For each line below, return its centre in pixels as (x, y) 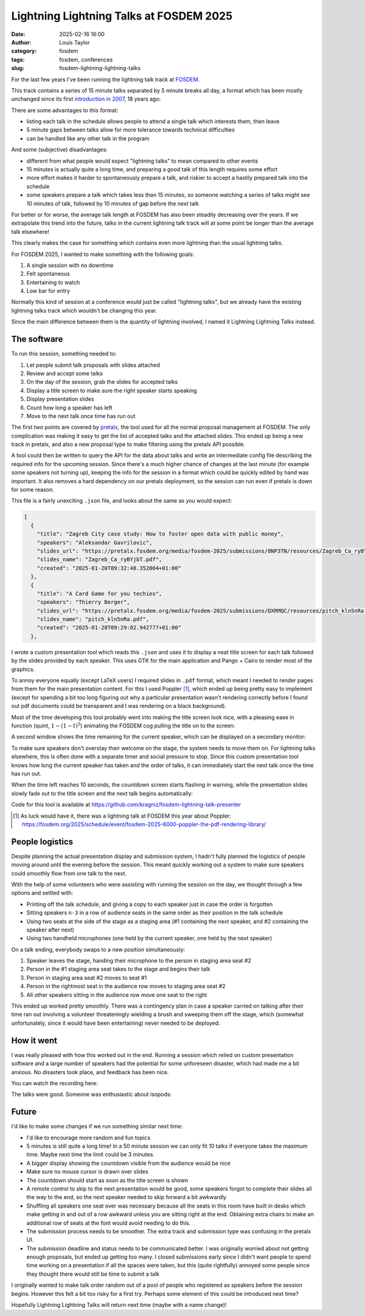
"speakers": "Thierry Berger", (83, 602)
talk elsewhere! (30, 232)
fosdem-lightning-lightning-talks (100, 68)
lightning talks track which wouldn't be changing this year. (84, 310)
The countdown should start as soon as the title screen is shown (107, 1180)
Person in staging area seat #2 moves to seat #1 (87, 977)
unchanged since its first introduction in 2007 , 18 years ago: (86, 99)
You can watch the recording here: (55, 1083)
